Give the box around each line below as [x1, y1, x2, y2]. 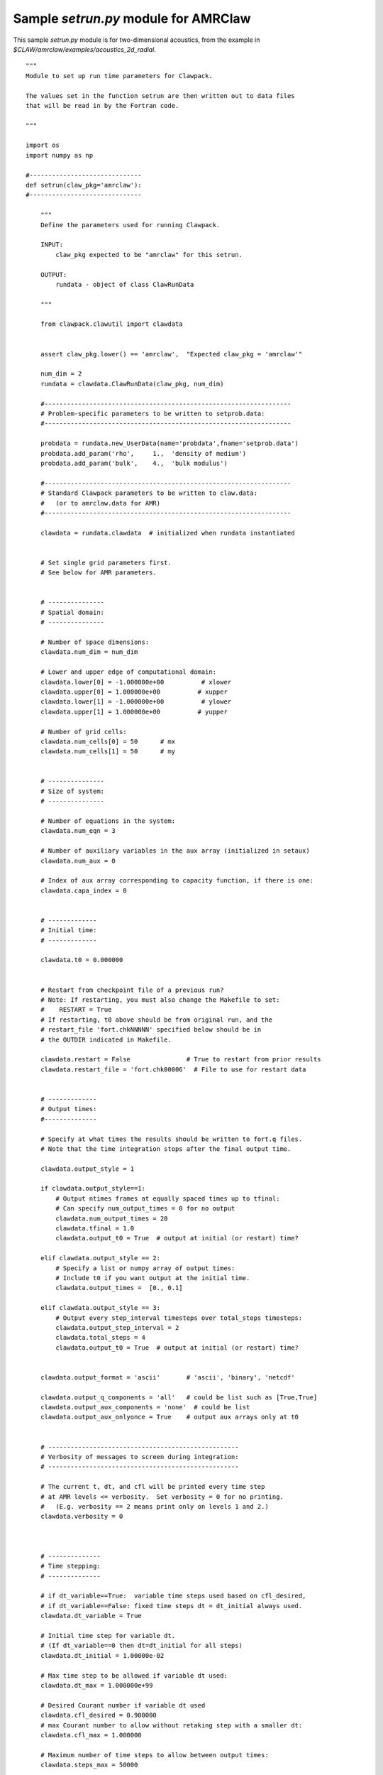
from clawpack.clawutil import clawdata [40, 320, 184, 328]
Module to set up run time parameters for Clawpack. [26, 72, 213, 80]
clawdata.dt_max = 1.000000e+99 [40, 1681, 153, 1689]
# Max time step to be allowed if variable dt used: [40, 1671, 228, 1679]
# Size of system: [40, 787, 105, 795]
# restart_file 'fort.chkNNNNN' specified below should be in [40, 1026, 262, 1034]
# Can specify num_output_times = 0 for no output [55, 1204, 235, 1213]
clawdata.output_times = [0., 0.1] [55, 1284, 184, 1292]
